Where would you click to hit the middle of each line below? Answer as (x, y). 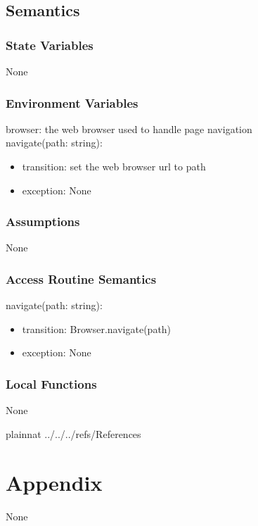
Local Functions (51, 383)
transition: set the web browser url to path (114, 166)
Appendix (54, 482)
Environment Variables (72, 102)
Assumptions (43, 221)
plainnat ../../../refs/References (73, 433)
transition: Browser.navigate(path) (97, 328)
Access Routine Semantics (81, 278)
